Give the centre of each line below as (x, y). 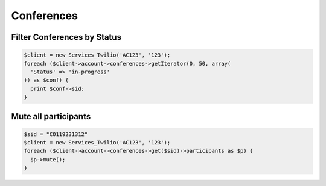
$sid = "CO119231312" (56, 134)
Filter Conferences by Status (66, 37)
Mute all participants (51, 116)
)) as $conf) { (46, 80)
